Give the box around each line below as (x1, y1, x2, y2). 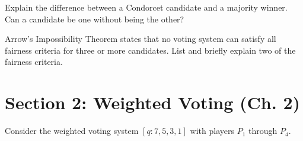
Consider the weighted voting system (5, 124, 139, 137)
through (248, 124, 278, 137)
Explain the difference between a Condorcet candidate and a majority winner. (5, 1, 288, 13)
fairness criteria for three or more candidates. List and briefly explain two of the (5, 44, 296, 56)
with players (190, 124, 234, 137)
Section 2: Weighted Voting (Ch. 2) (5, 90, 301, 114)
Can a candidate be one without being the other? (5, 12, 184, 25)
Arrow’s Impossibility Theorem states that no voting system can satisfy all (5, 32, 276, 45)
